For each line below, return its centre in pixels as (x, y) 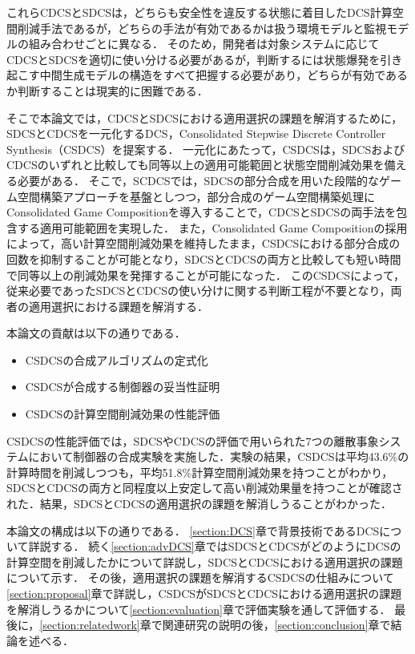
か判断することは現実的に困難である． (107, 90)
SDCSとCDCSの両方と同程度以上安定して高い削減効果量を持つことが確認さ (205, 488)
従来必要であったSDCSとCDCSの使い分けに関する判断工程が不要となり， (199, 291)
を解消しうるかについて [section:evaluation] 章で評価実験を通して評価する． (199, 609)
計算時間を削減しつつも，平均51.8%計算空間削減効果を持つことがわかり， (200, 472)
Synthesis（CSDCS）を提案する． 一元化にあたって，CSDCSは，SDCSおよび (206, 149)
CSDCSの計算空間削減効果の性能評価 (123, 414)
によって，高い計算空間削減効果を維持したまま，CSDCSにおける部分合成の (203, 243)
